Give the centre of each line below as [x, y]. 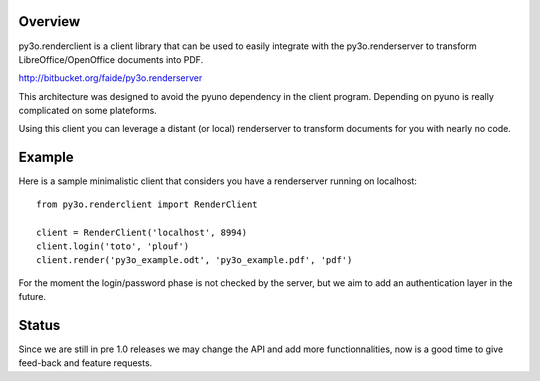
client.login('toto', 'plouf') [113, 246]
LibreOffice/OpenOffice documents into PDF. [111, 59]
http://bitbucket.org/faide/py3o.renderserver [110, 78]
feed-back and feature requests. [85, 363]
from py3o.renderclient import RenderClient [147, 204]
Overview [49, 21]
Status [39, 325]
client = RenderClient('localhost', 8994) [142, 232]
